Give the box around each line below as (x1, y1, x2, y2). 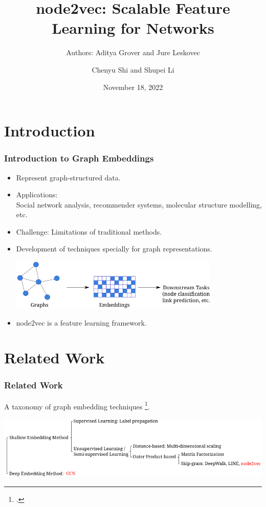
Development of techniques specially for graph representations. (16, 243, 212, 254)
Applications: (16, 189, 58, 200)
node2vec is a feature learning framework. (16, 317, 147, 328)
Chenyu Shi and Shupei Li (92, 64, 174, 75)
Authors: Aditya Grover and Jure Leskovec (66, 47, 200, 58)
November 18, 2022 (103, 81, 163, 92)
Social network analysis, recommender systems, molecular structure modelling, (16, 199, 262, 210)
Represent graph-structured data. (16, 172, 121, 182)
